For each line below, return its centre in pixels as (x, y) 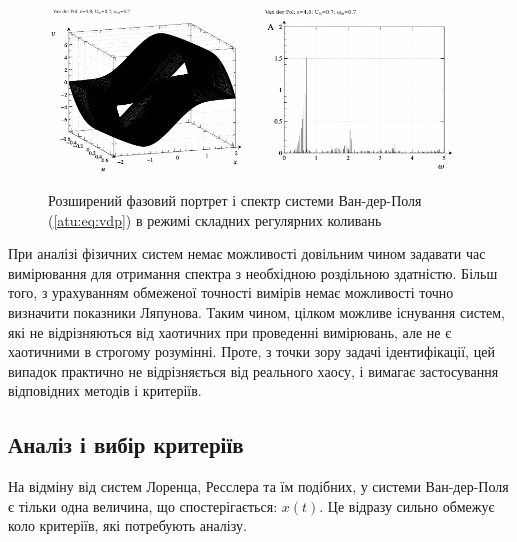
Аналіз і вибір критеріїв (126, 444)
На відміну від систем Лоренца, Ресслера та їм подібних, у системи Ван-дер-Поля (258, 486)
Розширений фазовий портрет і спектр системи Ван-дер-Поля (235, 199)
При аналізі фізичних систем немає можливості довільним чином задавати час (247, 253)
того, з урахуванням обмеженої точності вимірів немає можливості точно (231, 292)
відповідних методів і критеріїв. (105, 390)
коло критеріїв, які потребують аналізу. (127, 525)
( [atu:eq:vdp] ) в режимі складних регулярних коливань (215, 219)
